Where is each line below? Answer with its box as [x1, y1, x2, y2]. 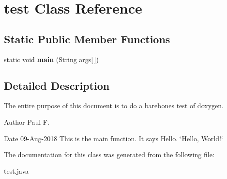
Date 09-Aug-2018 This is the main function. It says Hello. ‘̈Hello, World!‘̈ [4, 133, 223, 143]
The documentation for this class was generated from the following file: [4, 149, 214, 160]
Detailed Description [4, 78, 110, 93]
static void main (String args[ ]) [4, 54, 99, 64]
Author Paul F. [4, 116, 49, 127]
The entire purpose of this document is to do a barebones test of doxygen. [4, 100, 224, 111]
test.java [4, 165, 29, 176]
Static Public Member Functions [4, 31, 170, 46]
